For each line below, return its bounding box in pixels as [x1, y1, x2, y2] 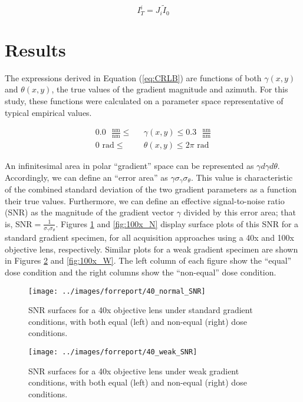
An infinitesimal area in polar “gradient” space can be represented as [5, 160, 254, 172]
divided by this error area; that [183, 206, 296, 218]
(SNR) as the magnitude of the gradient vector [5, 206, 174, 218]
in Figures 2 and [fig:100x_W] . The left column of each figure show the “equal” [5, 254, 292, 267]
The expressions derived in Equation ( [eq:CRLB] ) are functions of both [5, 71, 262, 84]
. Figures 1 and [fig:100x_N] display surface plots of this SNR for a [55, 217, 299, 230]
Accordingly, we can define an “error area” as [5, 171, 168, 183]
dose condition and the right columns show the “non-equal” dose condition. [5, 265, 276, 278]
